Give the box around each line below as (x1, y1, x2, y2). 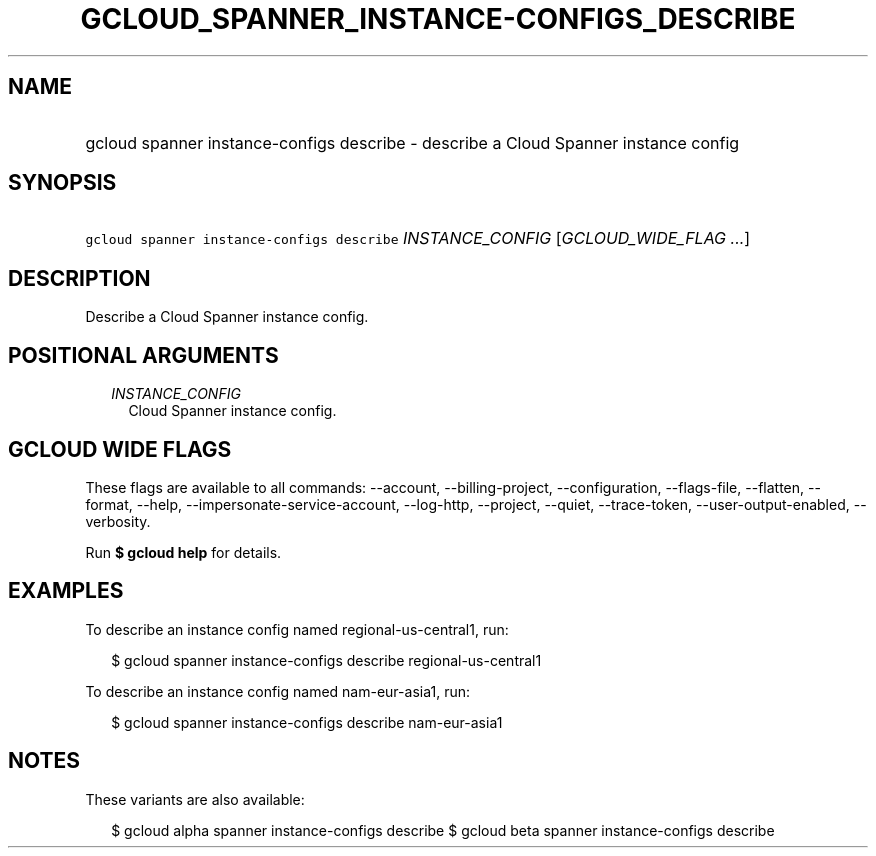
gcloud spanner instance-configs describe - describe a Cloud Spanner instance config (85, 132, 740, 153)
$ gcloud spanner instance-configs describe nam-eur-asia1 (111, 713, 503, 731)
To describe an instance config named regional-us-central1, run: (85, 620, 509, 638)
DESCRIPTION (8, 265, 151, 291)
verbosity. (85, 512, 151, 530)
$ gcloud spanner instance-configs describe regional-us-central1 (111, 651, 542, 669)
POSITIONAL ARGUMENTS (8, 342, 279, 368)
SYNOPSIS (8, 170, 117, 196)
